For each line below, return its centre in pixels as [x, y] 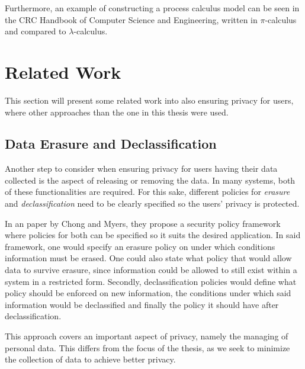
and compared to [36, 31]
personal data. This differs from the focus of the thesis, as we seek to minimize [147, 347]
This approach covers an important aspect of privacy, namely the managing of [147, 336]
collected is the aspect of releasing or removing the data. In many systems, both [150, 180]
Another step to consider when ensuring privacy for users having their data [141, 169]
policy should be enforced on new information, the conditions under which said [148, 293]
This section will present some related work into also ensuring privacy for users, [149, 100]
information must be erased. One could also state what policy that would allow [148, 258]
